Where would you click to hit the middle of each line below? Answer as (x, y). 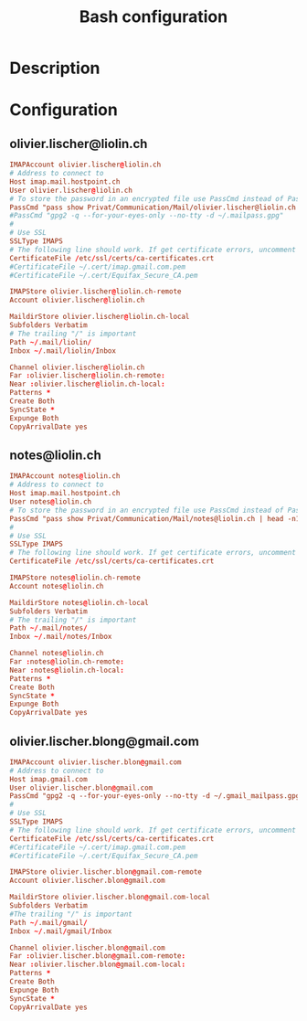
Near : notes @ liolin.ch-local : (67, 670)
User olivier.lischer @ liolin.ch (71, 190)
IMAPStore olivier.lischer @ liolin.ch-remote (95, 292)
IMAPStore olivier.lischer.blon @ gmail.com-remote (106, 872)
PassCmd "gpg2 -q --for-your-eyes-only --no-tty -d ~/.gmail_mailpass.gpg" (157, 796)
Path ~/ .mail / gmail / (49, 922)
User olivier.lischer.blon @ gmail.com (81, 788)
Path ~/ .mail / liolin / (51, 342)
